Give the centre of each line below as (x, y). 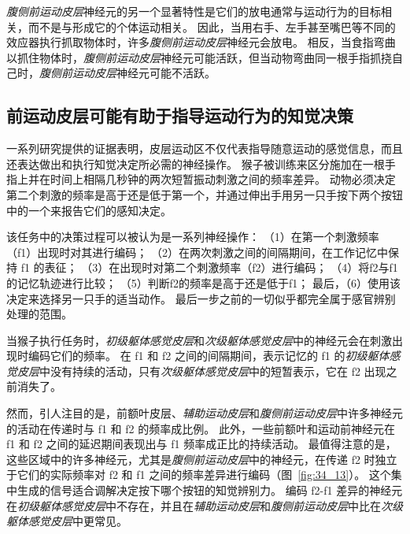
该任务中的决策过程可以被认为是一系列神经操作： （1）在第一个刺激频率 (193, 237)
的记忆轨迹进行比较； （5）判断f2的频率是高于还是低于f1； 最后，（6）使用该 (203, 282)
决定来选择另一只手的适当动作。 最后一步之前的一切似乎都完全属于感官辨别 (201, 298)
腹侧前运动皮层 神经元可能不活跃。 (127, 73)
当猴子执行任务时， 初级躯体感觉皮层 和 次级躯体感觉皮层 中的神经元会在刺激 (199, 340)
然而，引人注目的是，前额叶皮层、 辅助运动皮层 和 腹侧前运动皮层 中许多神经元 (205, 413)
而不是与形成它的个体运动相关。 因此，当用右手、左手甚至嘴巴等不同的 (212, 26)
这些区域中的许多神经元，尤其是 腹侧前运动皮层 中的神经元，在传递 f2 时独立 (202, 459)
